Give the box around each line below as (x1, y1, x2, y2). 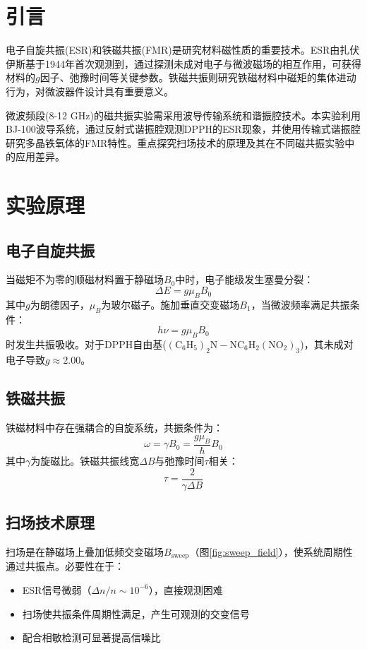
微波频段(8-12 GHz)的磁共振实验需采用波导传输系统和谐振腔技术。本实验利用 (6, 107, 361, 122)
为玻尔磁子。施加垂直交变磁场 (101, 297, 240, 311)
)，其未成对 (300, 337, 354, 352)
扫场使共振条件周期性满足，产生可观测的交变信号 (22, 606, 250, 621)
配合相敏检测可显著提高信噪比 (22, 630, 161, 645)
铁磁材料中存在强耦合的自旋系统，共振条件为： (6, 419, 223, 434)
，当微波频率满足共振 (251, 297, 350, 311)
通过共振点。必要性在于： (6, 559, 124, 573)
